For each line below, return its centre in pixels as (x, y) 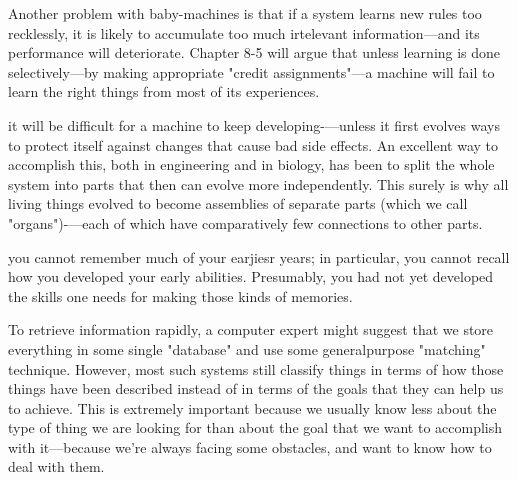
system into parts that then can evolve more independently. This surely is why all (258, 183)
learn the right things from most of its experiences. (164, 91)
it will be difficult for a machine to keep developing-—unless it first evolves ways (254, 124)
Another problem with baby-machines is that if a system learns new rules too (245, 13)
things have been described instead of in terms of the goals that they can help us (256, 388)
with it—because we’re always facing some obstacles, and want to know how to (250, 446)
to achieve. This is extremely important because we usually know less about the (252, 407)
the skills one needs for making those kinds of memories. (180, 295)
